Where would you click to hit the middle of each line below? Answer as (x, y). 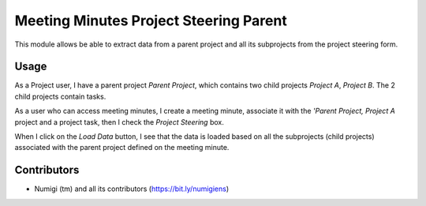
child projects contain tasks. (60, 96)
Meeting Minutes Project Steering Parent (151, 21)
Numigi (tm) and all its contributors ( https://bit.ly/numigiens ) (132, 189)
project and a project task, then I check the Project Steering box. (119, 122)
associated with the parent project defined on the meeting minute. (122, 148)
